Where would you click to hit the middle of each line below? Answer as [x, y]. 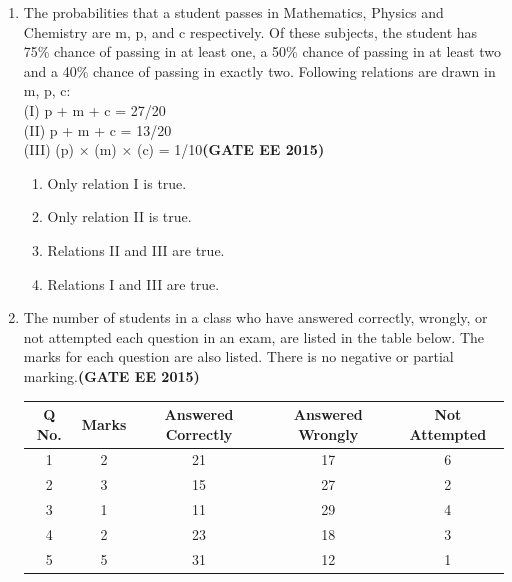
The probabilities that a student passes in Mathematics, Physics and [233, 12]
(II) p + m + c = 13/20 [97, 129]
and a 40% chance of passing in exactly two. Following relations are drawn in [259, 70]
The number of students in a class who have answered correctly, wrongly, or [255, 317]
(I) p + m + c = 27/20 [94, 109]
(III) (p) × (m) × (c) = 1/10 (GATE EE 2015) [174, 149]
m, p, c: [47, 90]
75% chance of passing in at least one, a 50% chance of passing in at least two [262, 51]
